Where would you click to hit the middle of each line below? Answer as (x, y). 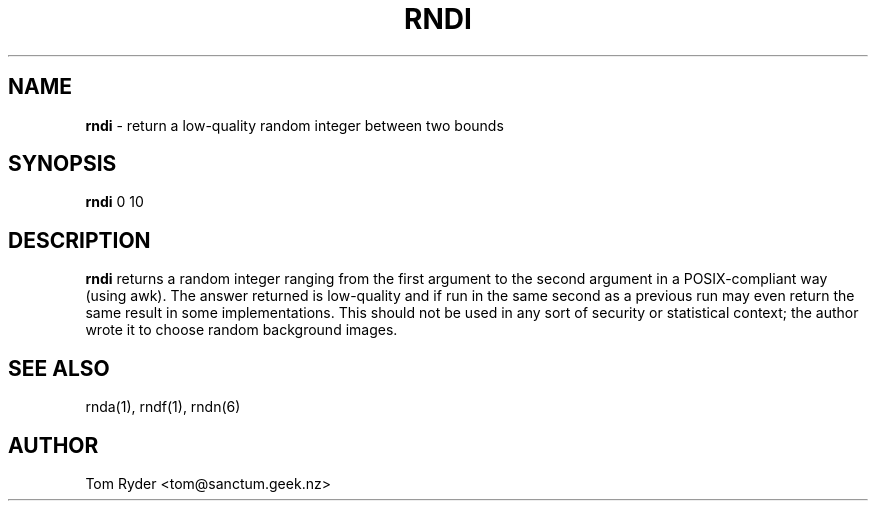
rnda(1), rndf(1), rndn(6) (163, 407)
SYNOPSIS (62, 164)
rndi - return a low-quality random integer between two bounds (294, 125)
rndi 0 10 (114, 202)
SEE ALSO (59, 368)
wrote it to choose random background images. (241, 330)
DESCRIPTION (79, 240)
